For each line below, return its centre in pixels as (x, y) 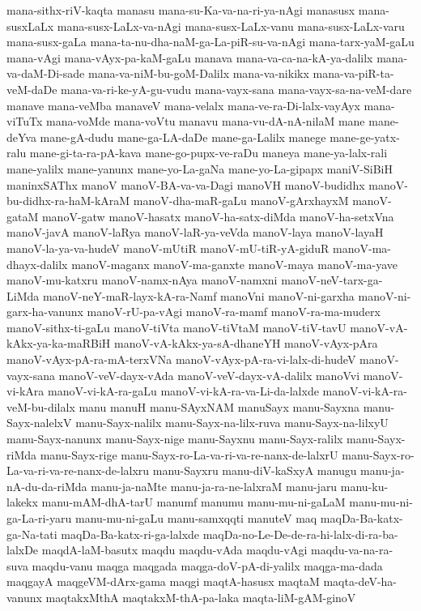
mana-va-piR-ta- (353, 73)
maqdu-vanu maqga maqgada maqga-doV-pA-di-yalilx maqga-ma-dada (207, 565)
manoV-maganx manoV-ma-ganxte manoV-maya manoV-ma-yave (234, 264)
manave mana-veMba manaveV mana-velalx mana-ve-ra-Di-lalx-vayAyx (183, 105)
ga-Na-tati (32, 534)
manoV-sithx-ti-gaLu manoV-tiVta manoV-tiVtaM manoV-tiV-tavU (176, 327)
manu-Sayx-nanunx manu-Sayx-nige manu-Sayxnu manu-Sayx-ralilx (175, 439)
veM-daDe (32, 89)
